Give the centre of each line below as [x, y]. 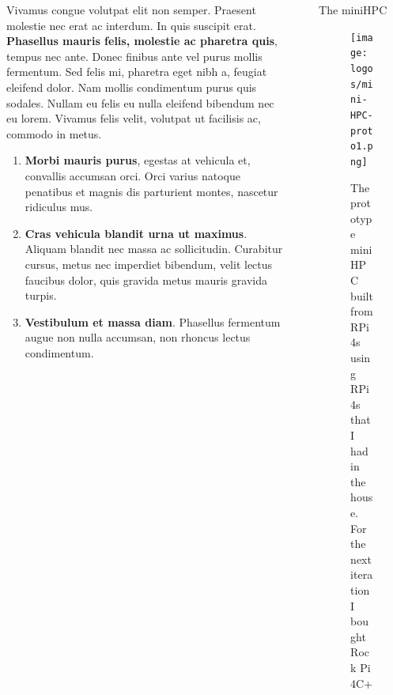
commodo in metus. [54, 133]
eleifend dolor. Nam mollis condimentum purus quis [132, 87]
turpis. [41, 295]
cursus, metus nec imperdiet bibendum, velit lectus [149, 264]
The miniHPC [353, 9]
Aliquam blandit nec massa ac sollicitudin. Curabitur [154, 249]
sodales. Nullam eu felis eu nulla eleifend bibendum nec [140, 102]
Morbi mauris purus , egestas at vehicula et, [138, 160]
